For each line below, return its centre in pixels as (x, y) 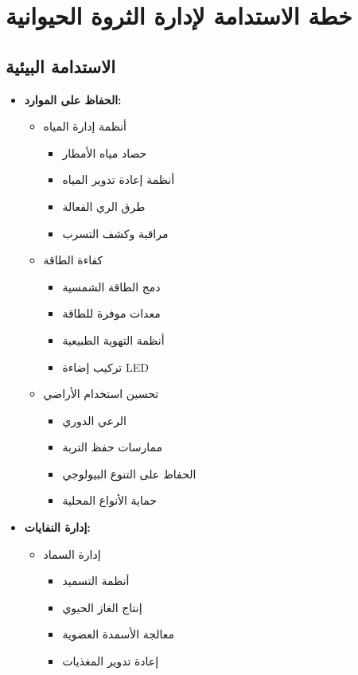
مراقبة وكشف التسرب (115, 233)
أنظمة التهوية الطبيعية (113, 339)
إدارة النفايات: (57, 527)
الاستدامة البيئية (60, 66)
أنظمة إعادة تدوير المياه (119, 179)
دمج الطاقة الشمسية (111, 286)
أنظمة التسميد (96, 581)
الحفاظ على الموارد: (73, 99)
